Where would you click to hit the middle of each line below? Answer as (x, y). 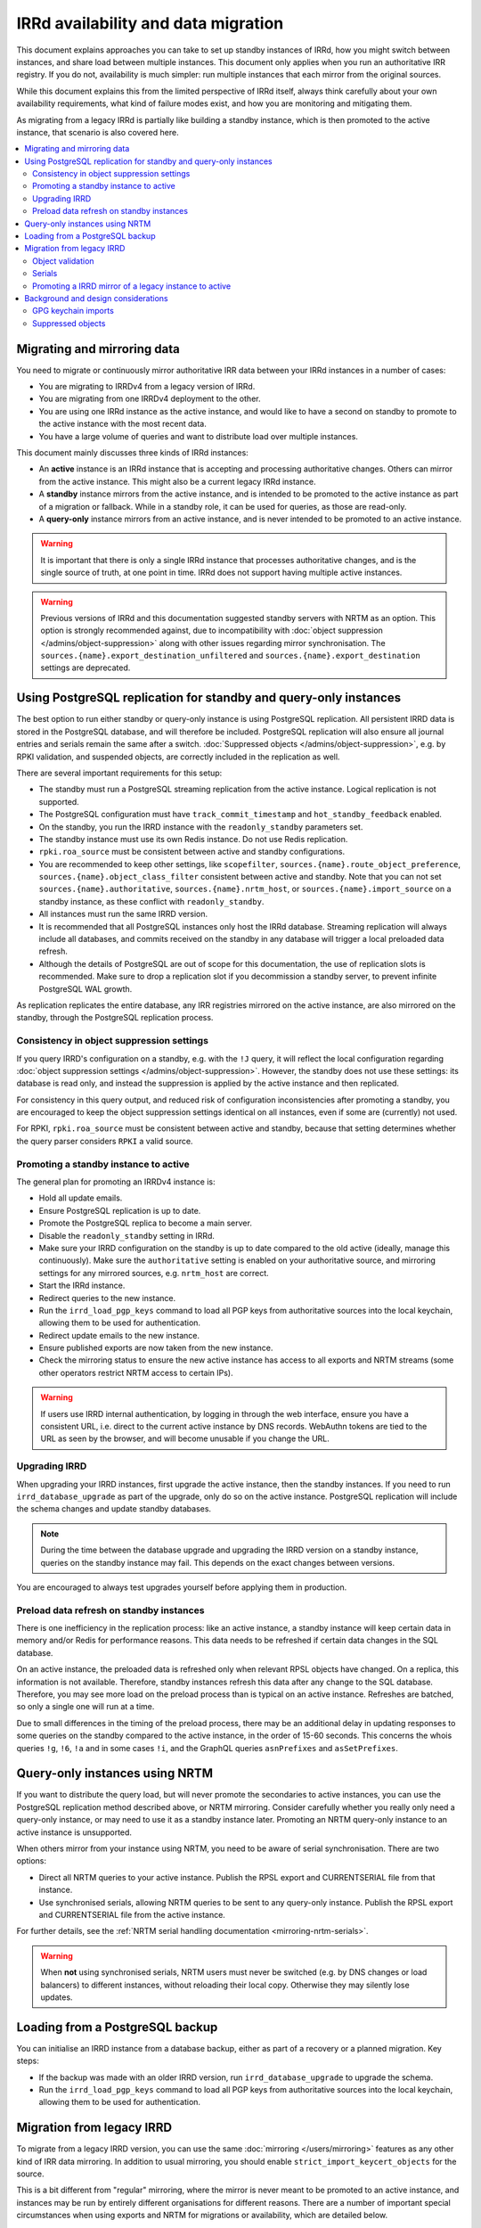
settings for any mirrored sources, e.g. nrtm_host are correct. (154, 1273)
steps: (28, 2061)
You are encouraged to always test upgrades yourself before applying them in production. (182, 1587)
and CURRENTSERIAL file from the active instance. (132, 1914)
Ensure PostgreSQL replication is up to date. (120, 1210)
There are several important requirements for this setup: (119, 773)
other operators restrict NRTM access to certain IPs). (136, 1372)
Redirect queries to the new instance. (107, 1298)
